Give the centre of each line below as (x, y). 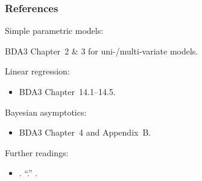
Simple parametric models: (54, 31)
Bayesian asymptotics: (46, 112)
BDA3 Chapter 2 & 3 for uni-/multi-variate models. (102, 51)
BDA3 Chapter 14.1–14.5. (67, 91)
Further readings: (37, 152)
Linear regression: (37, 71)
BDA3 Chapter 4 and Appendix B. (85, 132)
